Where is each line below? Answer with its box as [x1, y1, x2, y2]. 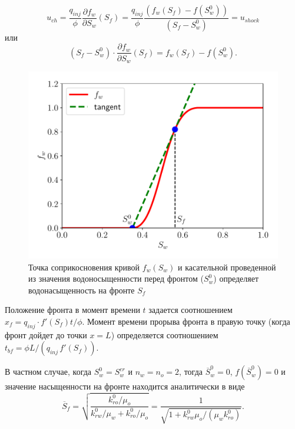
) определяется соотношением [111, 328, 218, 341]
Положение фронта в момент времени [5, 303, 140, 316]
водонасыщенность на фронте [28, 283, 135, 296]
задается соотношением [148, 303, 233, 316]
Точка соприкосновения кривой [28, 260, 140, 273]
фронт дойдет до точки [5, 328, 87, 341]
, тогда [179, 365, 203, 378]
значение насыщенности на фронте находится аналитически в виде [5, 380, 245, 392]
